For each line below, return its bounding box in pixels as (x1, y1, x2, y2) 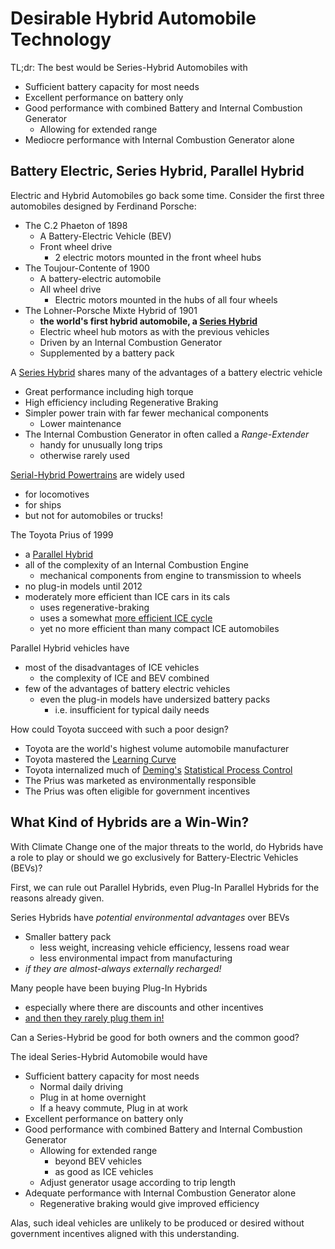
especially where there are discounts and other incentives (24, 1001, 264, 1013)
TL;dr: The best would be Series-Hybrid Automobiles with (10, 61, 248, 73)
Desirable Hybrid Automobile (10, 7, 257, 30)
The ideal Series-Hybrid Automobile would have (10, 1050, 208, 1062)
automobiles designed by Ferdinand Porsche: (10, 200, 197, 212)
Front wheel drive (39, 240, 113, 252)
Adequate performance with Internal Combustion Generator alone (24, 1187, 297, 1199)
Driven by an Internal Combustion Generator (39, 336, 223, 348)
